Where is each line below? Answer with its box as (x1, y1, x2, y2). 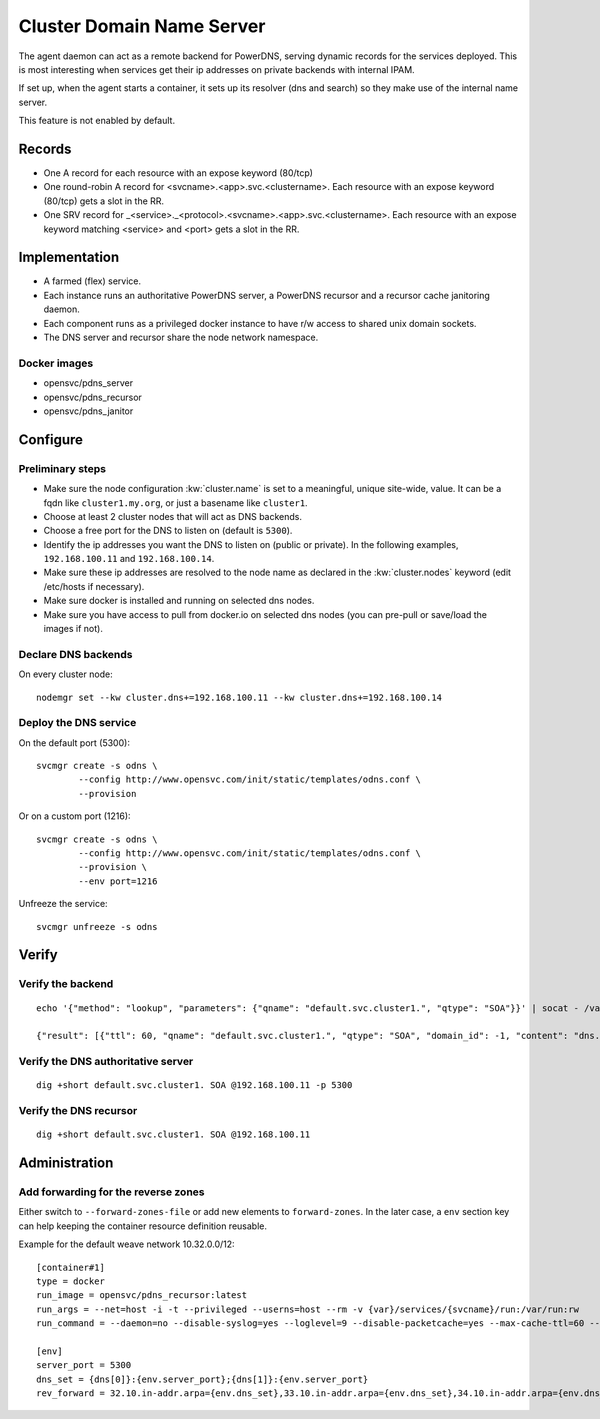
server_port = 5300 (36, 1360, 132, 1371)
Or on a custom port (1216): (18, 810, 131, 822)
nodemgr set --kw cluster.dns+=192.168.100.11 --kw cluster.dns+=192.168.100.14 (36, 691, 443, 703)
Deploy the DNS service (18, 716, 137, 730)
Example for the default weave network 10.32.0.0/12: (18, 1238, 235, 1250)
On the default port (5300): (18, 736, 130, 749)
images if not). (43, 623, 104, 635)
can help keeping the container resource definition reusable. (18, 1220, 267, 1232)
